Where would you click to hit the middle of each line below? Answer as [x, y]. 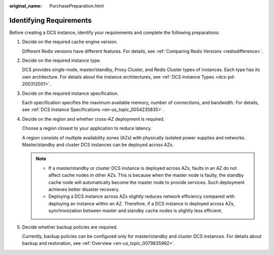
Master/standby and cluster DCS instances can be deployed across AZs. [98, 144]
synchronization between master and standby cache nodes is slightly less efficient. [135, 211]
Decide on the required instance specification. [70, 93]
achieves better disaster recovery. [84, 189]
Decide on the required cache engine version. [70, 42]
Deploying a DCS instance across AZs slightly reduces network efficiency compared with [142, 196]
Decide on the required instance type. [62, 60]
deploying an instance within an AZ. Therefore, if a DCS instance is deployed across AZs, [142, 203]
